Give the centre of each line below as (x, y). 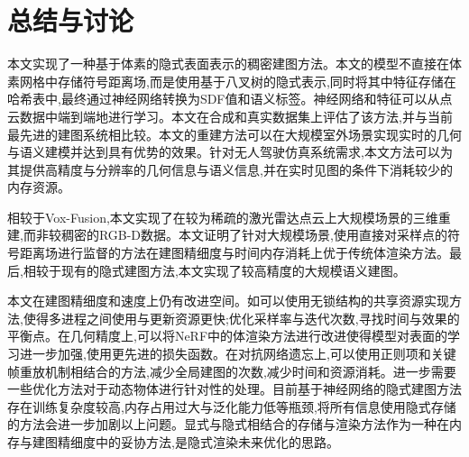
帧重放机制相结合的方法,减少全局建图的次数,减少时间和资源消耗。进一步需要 (232, 371)
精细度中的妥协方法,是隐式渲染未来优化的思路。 (198, 442)
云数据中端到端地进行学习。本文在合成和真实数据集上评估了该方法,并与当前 (230, 116)
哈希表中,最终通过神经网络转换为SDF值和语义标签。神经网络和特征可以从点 (230, 99)
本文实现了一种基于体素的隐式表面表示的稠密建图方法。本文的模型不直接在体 (234, 64)
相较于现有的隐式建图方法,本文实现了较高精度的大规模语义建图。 (214, 270)
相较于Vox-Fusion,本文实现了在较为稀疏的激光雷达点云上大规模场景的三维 (223, 217)
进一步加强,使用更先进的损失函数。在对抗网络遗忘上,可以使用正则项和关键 (238, 354)
